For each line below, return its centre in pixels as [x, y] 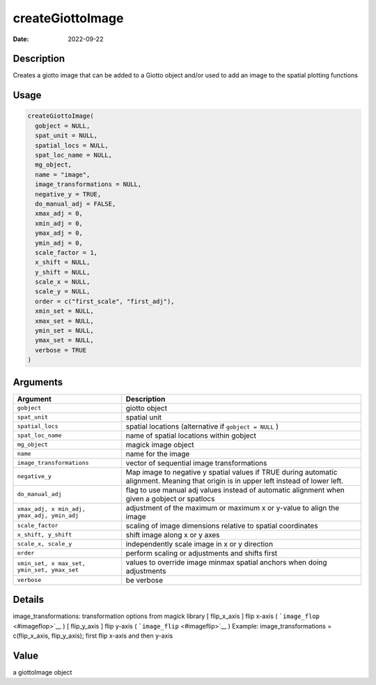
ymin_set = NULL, [64, 331]
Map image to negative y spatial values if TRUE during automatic [232, 472]
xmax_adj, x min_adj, [52, 509]
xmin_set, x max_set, [52, 563]
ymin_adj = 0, [59, 243]
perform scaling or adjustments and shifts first [202, 553]
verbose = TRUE [61, 350]
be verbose [144, 580]
